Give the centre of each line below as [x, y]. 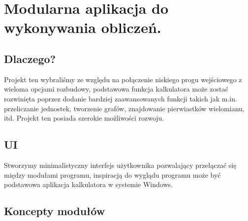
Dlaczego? [30, 58]
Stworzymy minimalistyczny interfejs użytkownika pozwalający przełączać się [120, 165]
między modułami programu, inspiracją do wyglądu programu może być [112, 174]
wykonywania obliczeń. [83, 27]
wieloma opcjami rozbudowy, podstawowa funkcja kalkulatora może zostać [116, 89]
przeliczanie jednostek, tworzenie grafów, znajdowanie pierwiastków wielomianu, [124, 108]
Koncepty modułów [55, 211]
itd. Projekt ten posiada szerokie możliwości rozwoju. [84, 118]
